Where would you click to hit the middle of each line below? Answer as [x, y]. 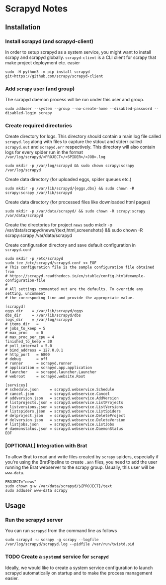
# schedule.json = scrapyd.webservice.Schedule [60, 390]
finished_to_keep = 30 [29, 342]
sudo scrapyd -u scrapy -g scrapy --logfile [52, 540]
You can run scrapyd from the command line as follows [61, 531]
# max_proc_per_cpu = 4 [30, 337]
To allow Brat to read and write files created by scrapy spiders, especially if [82, 456]
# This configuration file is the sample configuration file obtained [80, 267]
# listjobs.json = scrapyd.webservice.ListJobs [60, 424]
